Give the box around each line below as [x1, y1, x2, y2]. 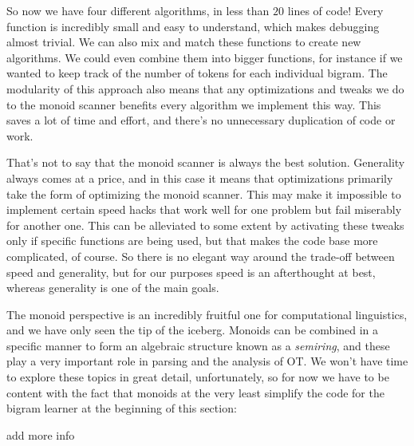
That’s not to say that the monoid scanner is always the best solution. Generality [6, 154, 405, 171]
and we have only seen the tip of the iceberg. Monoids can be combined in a [6, 322, 379, 338]
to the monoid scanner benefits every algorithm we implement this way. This [6, 96, 381, 112]
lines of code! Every [287, 2, 384, 18]
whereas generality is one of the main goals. [6, 279, 219, 296]
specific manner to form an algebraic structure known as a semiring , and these [6, 337, 390, 353]
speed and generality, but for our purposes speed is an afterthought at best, [6, 263, 376, 280]
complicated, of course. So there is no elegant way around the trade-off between [6, 247, 395, 264]
